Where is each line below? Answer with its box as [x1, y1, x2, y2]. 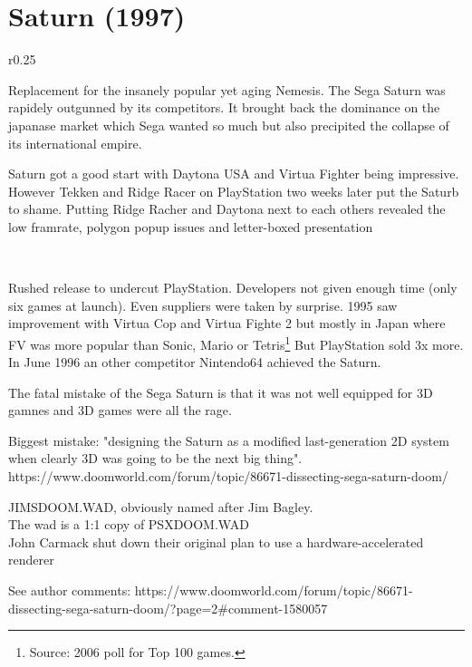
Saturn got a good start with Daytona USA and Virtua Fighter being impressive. [8, 164, 459, 183]
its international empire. [8, 133, 142, 152]
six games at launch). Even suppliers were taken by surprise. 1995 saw [8, 295, 398, 314]
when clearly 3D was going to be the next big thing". [8, 449, 303, 468]
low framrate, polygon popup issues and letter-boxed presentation [8, 217, 373, 236]
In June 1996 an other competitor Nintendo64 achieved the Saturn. [8, 353, 381, 372]
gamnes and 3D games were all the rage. [8, 401, 232, 420]
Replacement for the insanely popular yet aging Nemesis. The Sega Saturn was [8, 80, 446, 99]
